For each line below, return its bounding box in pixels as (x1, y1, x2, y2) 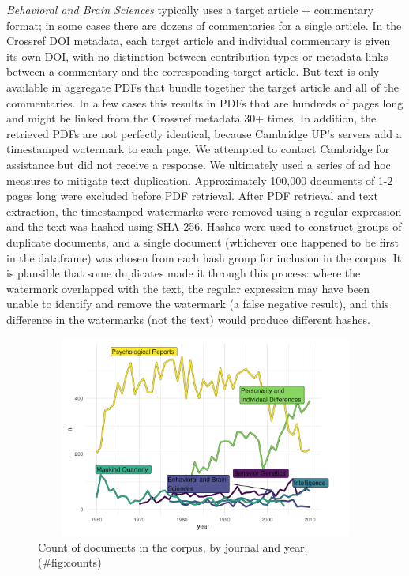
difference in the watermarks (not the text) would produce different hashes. (6, 311, 370, 327)
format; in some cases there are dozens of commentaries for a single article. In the (6, 17, 402, 33)
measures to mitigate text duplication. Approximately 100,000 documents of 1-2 (6, 171, 393, 188)
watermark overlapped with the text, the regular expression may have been (6, 280, 370, 296)
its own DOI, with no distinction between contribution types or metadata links (6, 47, 388, 64)
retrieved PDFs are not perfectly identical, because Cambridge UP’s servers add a (6, 125, 402, 141)
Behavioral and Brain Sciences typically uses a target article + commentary (6, 2, 374, 17)
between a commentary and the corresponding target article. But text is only (6, 63, 380, 80)
